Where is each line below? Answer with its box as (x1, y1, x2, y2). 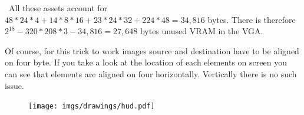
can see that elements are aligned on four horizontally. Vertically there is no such (5, 67, 297, 80)
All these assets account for (8, 2, 108, 14)
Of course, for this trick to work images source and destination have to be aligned (5, 44, 299, 57)
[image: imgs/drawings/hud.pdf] (28, 102, 155, 111)
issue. (5, 79, 24, 91)
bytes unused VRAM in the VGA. (140, 25, 263, 37)
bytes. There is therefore (207, 13, 296, 25)
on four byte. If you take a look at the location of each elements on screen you (5, 56, 287, 68)
